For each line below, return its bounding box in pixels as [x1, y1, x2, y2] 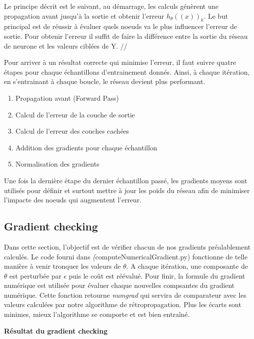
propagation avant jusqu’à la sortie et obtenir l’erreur [4, 10, 164, 21]
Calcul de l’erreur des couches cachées [15, 126, 129, 136]
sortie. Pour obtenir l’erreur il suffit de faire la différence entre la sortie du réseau [4, 30, 248, 41]
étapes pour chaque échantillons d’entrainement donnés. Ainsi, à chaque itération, [4, 66, 250, 77]
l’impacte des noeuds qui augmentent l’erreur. [4, 195, 142, 205]
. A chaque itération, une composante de [126, 261, 248, 271]
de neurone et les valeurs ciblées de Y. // [4, 40, 127, 51]
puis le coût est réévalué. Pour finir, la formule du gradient [69, 270, 245, 281]
